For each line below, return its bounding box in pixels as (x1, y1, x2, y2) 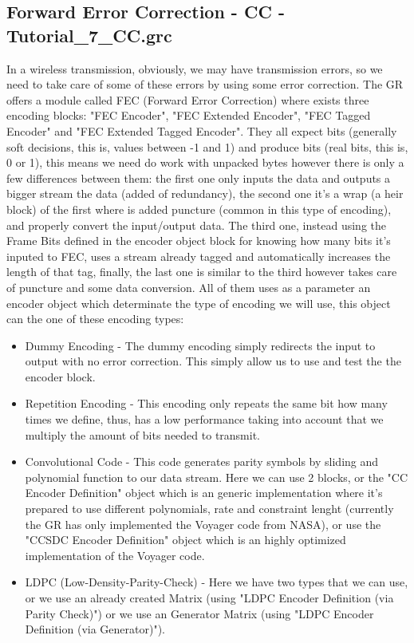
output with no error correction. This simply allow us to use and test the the (25, 353, 401, 369)
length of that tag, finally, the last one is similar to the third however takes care (6, 263, 397, 280)
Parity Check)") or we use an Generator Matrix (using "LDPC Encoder (25, 605, 374, 621)
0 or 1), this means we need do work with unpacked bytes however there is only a (6, 154, 404, 171)
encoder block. (25, 368, 96, 385)
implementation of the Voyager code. (25, 546, 205, 563)
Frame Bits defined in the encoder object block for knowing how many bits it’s (6, 232, 391, 249)
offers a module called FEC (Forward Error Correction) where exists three (6, 91, 369, 108)
